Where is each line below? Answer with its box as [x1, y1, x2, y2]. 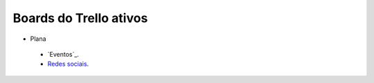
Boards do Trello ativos [12, 10, 148, 26]
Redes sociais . [47, 59, 89, 68]
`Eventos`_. [47, 50, 80, 58]
